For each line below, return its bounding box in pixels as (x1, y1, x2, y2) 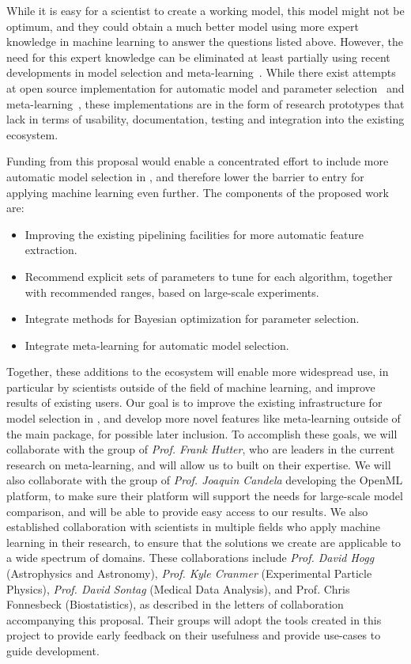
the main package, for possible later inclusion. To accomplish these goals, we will (6, 425, 398, 442)
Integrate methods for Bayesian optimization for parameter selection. (25, 310, 360, 327)
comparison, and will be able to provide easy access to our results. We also (6, 503, 368, 519)
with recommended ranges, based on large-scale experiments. (25, 283, 319, 300)
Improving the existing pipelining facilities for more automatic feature (25, 226, 364, 242)
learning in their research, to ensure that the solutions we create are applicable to (6, 533, 402, 550)
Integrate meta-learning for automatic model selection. (25, 336, 289, 353)
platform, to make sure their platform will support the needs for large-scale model (6, 488, 403, 504)
